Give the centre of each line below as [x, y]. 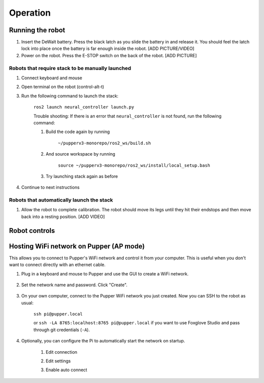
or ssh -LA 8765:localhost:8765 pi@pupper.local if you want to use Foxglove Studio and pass [137, 323]
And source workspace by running [80, 154]
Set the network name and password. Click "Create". [74, 285]
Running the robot [37, 30]
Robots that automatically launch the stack [61, 200]
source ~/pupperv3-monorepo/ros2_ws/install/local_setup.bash [134, 165]
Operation [30, 13]
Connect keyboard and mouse [52, 78]
